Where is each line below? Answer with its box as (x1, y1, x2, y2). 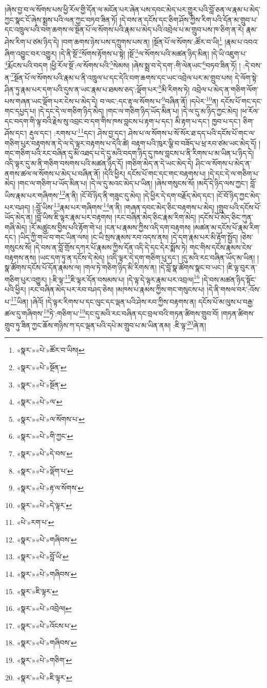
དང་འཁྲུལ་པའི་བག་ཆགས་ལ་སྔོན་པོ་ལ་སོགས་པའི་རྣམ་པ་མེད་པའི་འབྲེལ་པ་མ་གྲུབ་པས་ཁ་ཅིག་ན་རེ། (5, 24, 244, 35)
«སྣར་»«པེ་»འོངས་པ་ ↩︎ (16, 620, 77, 631)
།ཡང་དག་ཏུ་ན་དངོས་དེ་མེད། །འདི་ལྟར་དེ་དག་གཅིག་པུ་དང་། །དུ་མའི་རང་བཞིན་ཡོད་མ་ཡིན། (38, 252, 255, 262)
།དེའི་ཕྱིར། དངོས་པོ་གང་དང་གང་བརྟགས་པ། (102, 168, 206, 178)
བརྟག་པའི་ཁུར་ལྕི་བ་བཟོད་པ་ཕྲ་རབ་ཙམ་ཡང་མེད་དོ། (131, 137, 257, 148)
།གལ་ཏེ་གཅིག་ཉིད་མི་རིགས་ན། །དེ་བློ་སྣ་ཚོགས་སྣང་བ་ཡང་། (83, 262, 224, 273)
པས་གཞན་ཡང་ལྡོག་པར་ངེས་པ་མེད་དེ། (5, 95, 98, 106)
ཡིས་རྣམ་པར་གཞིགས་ (5, 190, 59, 200)
